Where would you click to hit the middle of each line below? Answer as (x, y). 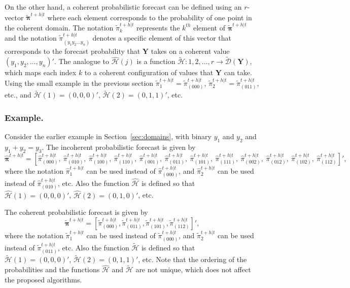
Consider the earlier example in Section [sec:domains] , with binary (108, 136)
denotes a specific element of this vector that (162, 38)
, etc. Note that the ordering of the (192, 259)
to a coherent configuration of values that (149, 72)
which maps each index (41, 72)
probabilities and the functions (52, 269)
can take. (238, 72)
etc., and (18, 95)
